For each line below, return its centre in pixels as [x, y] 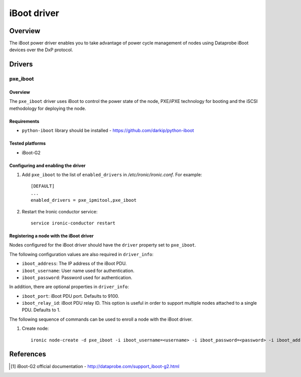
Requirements [24, 121]
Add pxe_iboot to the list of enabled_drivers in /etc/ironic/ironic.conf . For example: [112, 174]
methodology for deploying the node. [48, 108]
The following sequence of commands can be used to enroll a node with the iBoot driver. [101, 319]
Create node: [35, 328]
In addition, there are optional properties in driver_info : [69, 287]
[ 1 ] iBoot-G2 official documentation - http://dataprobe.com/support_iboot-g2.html [95, 366]
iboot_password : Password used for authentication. [77, 277]
